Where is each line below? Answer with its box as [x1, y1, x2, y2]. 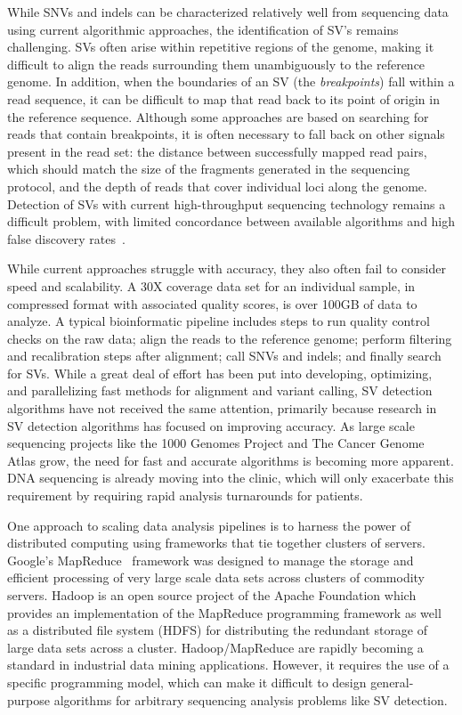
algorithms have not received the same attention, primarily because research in [7, 399, 437, 418]
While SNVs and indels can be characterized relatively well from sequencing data [7, 3, 449, 20]
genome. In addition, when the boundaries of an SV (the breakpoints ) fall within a [7, 72, 455, 91]
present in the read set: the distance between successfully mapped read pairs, [7, 142, 427, 160]
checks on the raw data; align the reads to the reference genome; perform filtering [7, 329, 452, 347]
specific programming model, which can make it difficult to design [7, 672, 367, 691]
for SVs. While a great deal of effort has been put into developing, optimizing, [7, 363, 433, 382]
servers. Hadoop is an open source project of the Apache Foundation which [7, 586, 417, 604]
